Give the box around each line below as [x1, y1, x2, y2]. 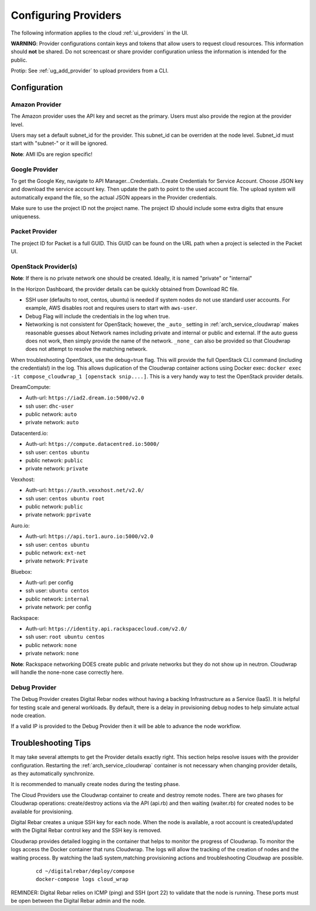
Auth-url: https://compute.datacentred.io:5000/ [25, 441, 160, 448]
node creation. [11, 712, 46, 719]
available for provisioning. [11, 808, 73, 815]
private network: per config [25, 604, 92, 611]
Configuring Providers [11, 9, 122, 22]
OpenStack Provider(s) [11, 262, 78, 270]
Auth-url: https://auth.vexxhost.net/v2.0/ [25, 487, 145, 494]
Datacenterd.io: [11, 429, 48, 436]
